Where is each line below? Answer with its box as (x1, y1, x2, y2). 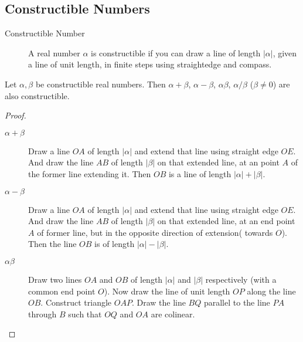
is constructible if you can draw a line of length (91, 46, 261, 59)
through (28, 307, 57, 320)
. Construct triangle (40, 296, 112, 309)
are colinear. (151, 307, 195, 320)
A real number (28, 46, 80, 59)
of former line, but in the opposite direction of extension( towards (37, 226, 273, 238)
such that (68, 307, 102, 320)
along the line (247, 285, 296, 297)
